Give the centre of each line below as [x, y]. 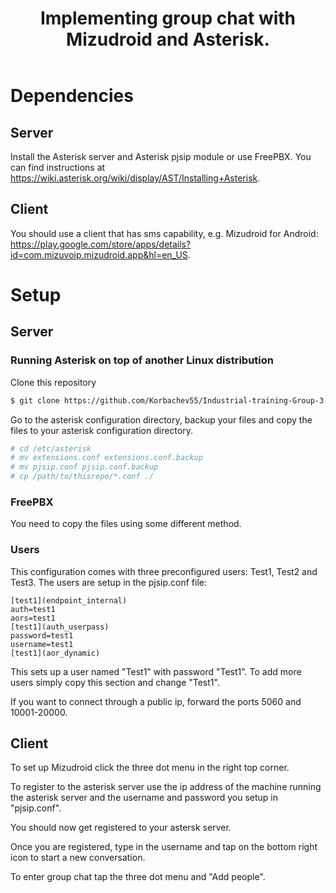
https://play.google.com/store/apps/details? [101, 244]
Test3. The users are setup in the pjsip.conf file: [108, 582]
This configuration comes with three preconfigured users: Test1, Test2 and [164, 571]
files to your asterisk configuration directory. [101, 430]
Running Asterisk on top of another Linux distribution [142, 360]
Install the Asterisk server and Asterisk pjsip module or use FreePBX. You [161, 156]
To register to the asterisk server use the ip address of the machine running [166, 787]
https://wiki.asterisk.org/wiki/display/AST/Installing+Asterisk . [135, 178]
